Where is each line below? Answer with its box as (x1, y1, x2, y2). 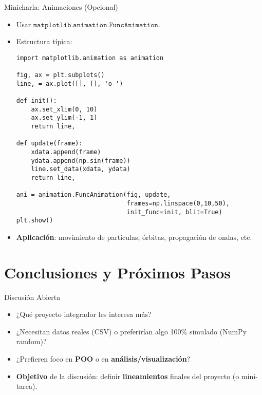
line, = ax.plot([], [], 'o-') (16, 80, 123, 87)
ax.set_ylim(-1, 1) (31, 114, 98, 122)
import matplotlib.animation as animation (16, 54, 164, 62)
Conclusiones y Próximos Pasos (4, 261, 231, 283)
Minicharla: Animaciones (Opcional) (4, 2, 118, 12)
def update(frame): (16, 140, 83, 147)
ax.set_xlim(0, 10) (31, 105, 98, 113)
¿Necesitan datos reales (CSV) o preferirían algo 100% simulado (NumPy (16, 326, 247, 336)
